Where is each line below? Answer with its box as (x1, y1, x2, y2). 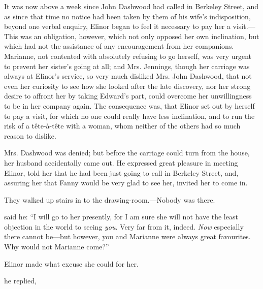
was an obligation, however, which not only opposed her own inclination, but (20, 30, 259, 41)
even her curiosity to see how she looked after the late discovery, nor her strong (4, 80, 251, 91)
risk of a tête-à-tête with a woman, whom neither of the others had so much (4, 120, 241, 131)
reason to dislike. (4, 130, 56, 141)
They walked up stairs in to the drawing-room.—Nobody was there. (4, 194, 215, 205)
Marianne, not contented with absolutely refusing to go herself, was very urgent (4, 50, 252, 61)
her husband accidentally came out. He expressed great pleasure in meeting (4, 157, 238, 168)
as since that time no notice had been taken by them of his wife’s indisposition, (4, 11, 251, 21)
